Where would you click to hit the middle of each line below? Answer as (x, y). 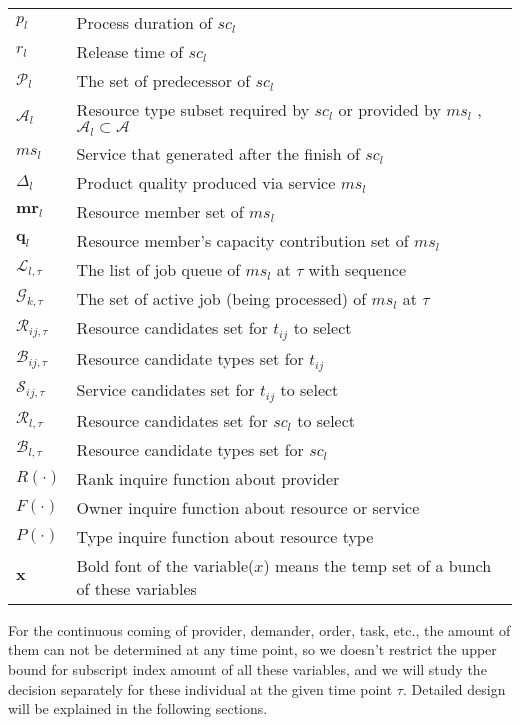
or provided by (389, 109)
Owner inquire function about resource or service (248, 507)
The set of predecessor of (163, 80)
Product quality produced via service (206, 182)
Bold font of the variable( (165, 565)
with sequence (357, 269)
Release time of (130, 51)
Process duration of (144, 22)
